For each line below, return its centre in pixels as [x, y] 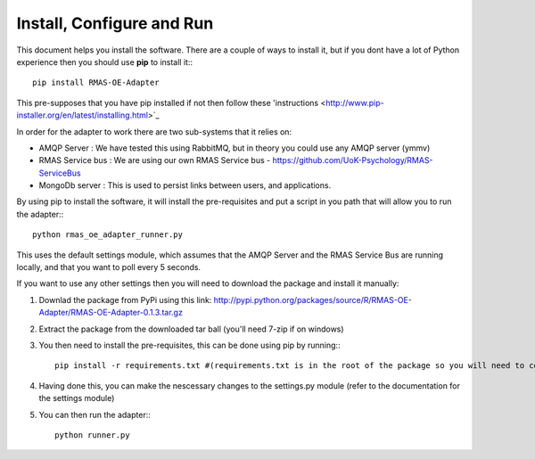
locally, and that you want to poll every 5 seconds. [108, 267]
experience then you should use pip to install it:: [105, 61]
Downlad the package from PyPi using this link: [125, 299]
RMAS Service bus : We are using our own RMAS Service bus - [155, 160]
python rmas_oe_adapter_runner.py [107, 235]
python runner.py [92, 435]
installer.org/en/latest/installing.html [82, 115]
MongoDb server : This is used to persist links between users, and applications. [185, 185]
